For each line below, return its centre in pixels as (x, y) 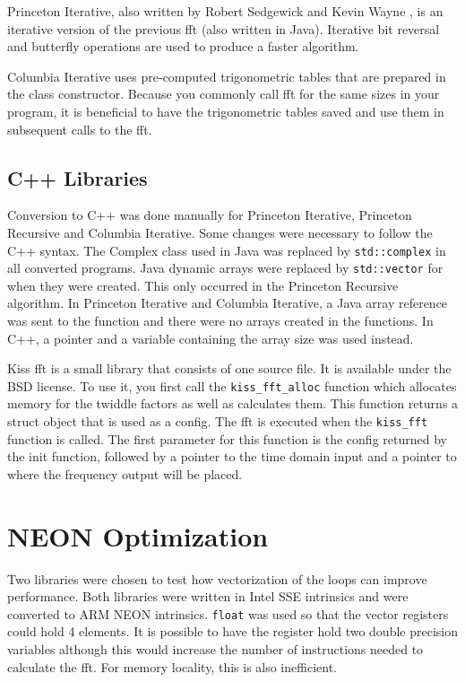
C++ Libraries (77, 177)
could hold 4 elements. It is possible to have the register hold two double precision (232, 631)
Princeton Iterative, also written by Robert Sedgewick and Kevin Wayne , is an (225, 11)
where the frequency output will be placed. (125, 473)
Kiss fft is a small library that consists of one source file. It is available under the (229, 368)
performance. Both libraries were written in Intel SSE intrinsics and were (208, 596)
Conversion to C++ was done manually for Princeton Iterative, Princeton (210, 215)
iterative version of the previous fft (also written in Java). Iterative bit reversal (224, 28)
